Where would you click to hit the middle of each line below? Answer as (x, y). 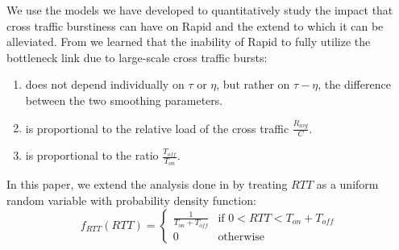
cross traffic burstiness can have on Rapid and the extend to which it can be (195, 25)
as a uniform (347, 184)
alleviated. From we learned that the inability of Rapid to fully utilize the (189, 42)
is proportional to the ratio (92, 155)
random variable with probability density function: (131, 200)
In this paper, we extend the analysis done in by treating (147, 184)
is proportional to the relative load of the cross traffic (157, 128)
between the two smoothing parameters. (124, 100)
